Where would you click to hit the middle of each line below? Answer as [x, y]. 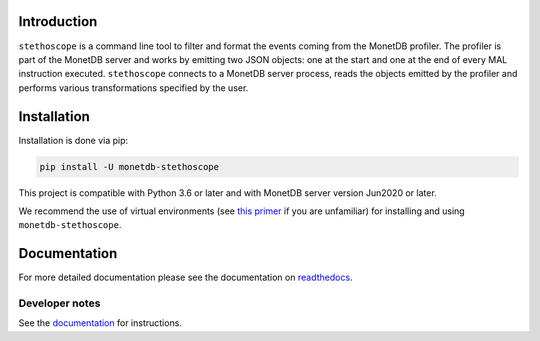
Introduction [58, 21]
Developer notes [59, 303]
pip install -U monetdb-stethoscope [129, 166]
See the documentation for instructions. [100, 323]
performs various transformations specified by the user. [133, 87]
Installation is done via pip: [73, 140]
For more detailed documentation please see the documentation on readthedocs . [186, 277]
